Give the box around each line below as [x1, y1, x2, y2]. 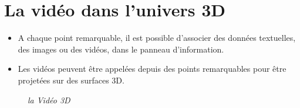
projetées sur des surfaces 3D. [18, 74, 124, 86]
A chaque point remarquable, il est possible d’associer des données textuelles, [18, 32, 296, 44]
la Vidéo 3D [28, 93, 70, 106]
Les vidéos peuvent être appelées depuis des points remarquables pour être [18, 62, 286, 75]
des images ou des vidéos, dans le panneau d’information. [18, 43, 224, 55]
